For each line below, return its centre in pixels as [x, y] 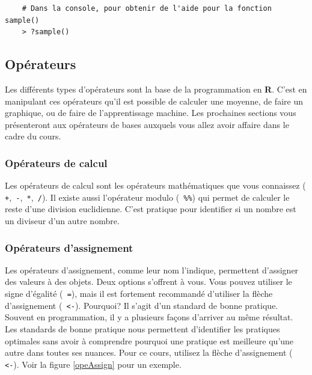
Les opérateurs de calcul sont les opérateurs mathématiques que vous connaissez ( [155, 185]
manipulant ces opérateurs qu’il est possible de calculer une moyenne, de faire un [154, 101]
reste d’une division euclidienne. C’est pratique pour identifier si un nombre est [151, 209]
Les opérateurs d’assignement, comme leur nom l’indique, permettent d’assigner [152, 270]
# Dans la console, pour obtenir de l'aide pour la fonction [147, 8]
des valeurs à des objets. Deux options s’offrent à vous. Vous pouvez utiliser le [148, 282]
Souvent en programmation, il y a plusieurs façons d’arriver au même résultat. [149, 317]
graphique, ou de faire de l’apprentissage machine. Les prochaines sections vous [151, 113]
